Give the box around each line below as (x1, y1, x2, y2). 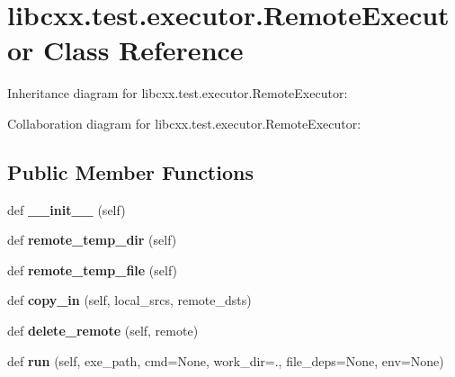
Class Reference (43, 31, 244, 68)
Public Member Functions (7, 157, 254, 185)
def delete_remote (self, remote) (7, 321, 199, 340)
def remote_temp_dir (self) (7, 230, 177, 249)
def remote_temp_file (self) (7, 260, 178, 279)
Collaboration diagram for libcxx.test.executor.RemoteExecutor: (7, 113, 361, 132)
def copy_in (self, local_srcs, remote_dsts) (7, 291, 252, 310)
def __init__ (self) (7, 200, 126, 219)
